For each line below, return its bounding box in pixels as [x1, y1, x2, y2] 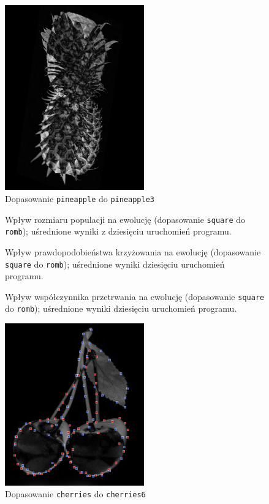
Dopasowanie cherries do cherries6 [5, 487, 146, 500]
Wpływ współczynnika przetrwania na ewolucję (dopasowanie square [5, 290, 265, 303]
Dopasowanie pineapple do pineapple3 [5, 192, 155, 205]
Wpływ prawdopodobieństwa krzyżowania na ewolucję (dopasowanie [5, 245, 261, 258]
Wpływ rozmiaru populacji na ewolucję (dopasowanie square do [5, 213, 246, 225]
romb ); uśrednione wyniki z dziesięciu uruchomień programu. [5, 225, 232, 238]
